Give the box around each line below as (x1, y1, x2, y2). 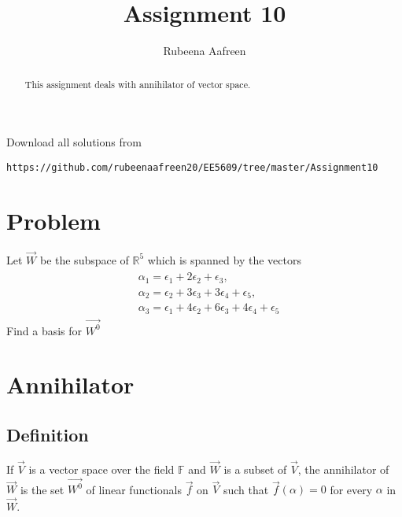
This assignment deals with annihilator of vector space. (24, 77, 251, 90)
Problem (6, 204, 101, 236)
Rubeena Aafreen (163, 42, 246, 59)
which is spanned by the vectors (147, 251, 301, 268)
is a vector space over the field (28, 460, 175, 477)
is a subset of (223, 460, 287, 477)
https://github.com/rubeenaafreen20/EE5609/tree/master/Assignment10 (6, 161, 378, 173)
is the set (20, 481, 65, 497)
